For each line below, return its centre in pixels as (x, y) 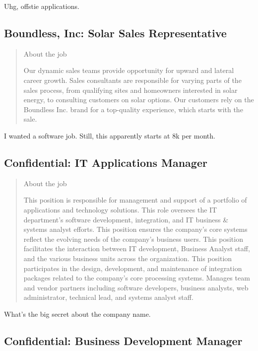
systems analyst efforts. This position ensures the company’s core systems (135, 229)
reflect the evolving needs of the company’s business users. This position (133, 239)
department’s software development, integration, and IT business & (126, 219)
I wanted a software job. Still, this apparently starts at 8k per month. (110, 135)
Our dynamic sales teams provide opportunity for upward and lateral (129, 70)
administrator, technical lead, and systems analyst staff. (108, 297)
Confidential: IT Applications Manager (106, 162)
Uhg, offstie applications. (42, 6)
